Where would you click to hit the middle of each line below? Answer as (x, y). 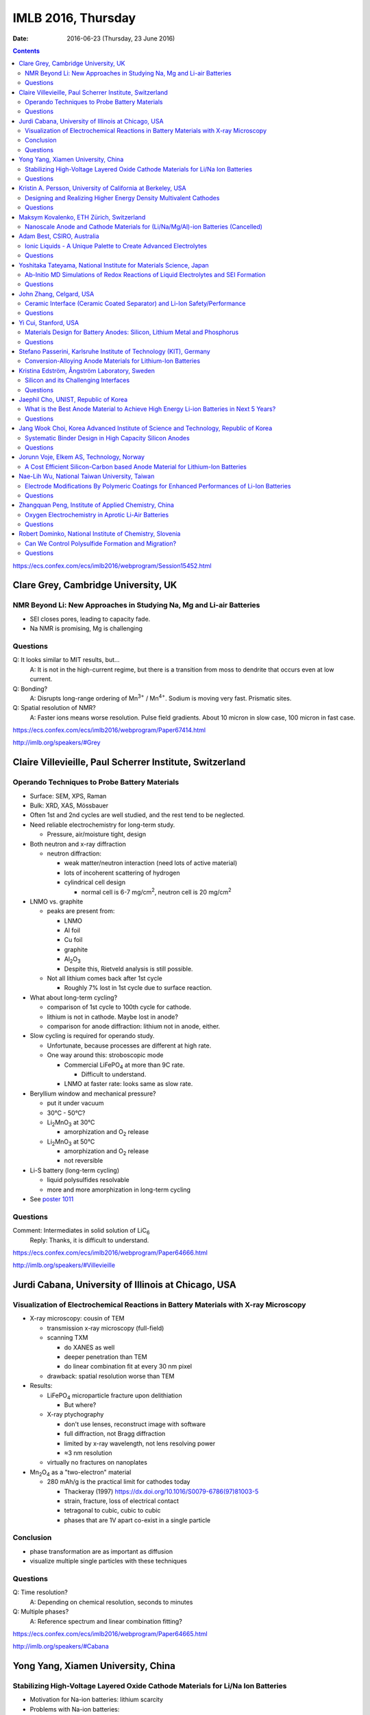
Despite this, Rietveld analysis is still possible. (128, 969)
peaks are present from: (81, 911)
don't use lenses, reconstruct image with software (135, 1424)
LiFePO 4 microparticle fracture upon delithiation (114, 1396)
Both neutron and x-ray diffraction (78, 844)
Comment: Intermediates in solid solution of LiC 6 (81, 1231)
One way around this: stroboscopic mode (105, 1055)
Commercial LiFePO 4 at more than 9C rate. (124, 1065)
